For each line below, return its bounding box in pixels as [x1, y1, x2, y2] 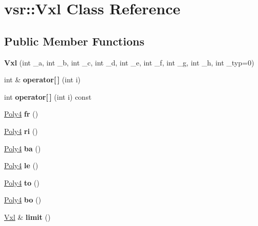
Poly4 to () [4, 177, 39, 188]
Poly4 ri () [4, 125, 38, 136]
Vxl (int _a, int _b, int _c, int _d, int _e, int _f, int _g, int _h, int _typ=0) [4, 57, 254, 67]
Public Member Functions [4, 33, 144, 49]
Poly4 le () [4, 160, 38, 171]
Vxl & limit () [4, 211, 51, 222]
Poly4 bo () [4, 194, 41, 205]
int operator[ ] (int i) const [4, 91, 92, 102]
